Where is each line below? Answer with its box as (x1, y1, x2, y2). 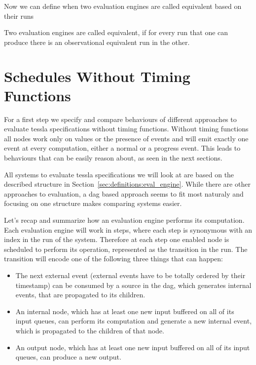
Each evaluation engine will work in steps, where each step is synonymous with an (4, 224, 253, 235)
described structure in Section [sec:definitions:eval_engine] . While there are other (4, 179, 251, 189)
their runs (4, 10, 34, 21)
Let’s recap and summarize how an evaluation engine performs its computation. (4, 215, 245, 225)
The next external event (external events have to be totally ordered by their (15, 270, 246, 280)
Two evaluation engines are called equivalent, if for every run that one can (4, 27, 228, 38)
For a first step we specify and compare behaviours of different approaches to (4, 114, 237, 124)
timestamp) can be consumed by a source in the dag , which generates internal (15, 280, 252, 290)
